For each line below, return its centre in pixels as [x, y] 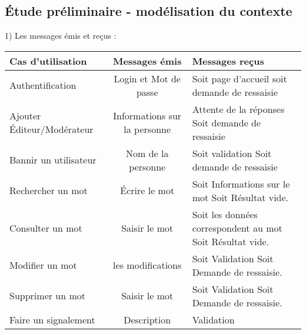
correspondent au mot [237, 228]
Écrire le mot [147, 191]
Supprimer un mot [48, 296]
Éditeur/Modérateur [51, 129]
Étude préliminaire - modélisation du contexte [149, 11]
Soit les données [225, 214]
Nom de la [147, 153]
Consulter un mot [46, 228]
